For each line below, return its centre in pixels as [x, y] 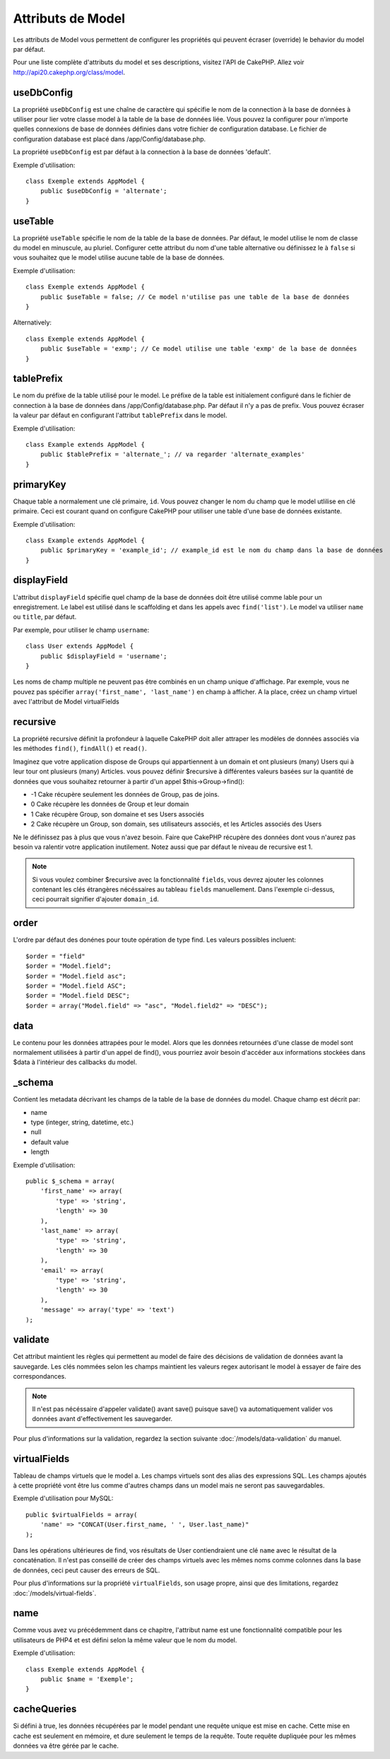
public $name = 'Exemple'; [87, 1679]
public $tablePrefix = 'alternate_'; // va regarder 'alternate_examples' [172, 455]
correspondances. [40, 1377]
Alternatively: [32, 322]
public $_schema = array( [71, 1181]
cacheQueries [45, 1709]
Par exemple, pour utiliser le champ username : [81, 630]
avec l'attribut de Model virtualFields [66, 702]
